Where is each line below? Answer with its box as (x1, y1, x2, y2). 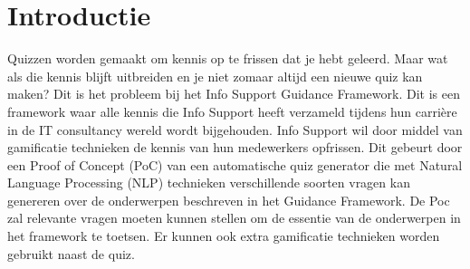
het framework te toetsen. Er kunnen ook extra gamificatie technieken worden (7, 226, 440, 245)
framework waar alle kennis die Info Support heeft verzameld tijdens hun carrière (7, 101, 457, 120)
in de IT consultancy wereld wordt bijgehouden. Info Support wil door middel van (7, 120, 463, 139)
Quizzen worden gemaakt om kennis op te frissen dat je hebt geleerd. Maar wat (7, 49, 448, 68)
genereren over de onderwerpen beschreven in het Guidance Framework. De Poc (7, 190, 450, 209)
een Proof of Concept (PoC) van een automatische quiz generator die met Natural (7, 155, 463, 174)
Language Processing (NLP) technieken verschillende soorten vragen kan (7, 173, 410, 192)
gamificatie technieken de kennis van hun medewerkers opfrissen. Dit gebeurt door (7, 138, 463, 157)
